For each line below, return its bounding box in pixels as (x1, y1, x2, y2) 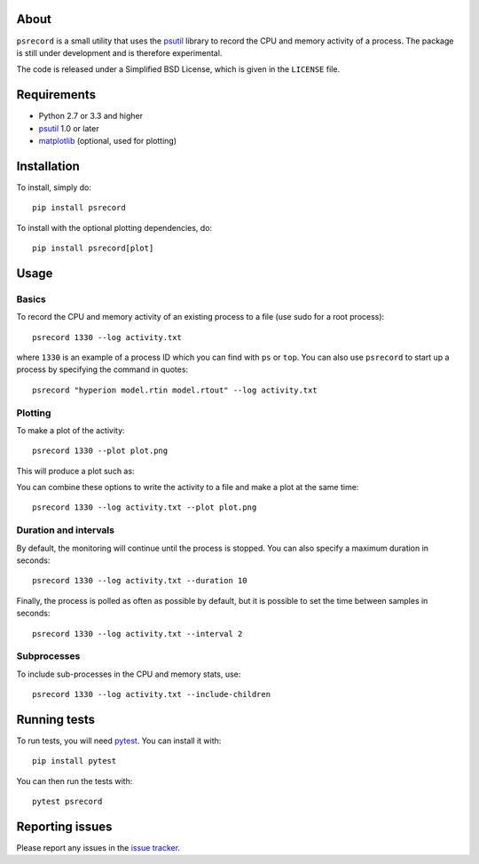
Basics (16, 293, 46, 305)
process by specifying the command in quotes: (16, 364, 189, 375)
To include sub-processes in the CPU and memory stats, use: (16, 669, 241, 679)
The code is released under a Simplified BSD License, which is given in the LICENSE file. (16, 64, 341, 75)
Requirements (16, 87, 97, 102)
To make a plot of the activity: (16, 424, 125, 435)
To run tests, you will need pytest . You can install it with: (16, 735, 222, 746)
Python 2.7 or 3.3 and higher (38, 111, 144, 122)
